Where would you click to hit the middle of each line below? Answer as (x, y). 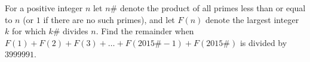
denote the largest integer (252, 19)
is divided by (263, 42)
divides (76, 31)
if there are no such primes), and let (109, 19)
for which (29, 31)
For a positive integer (44, 8)
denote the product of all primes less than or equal (213, 8)
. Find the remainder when (145, 31)
